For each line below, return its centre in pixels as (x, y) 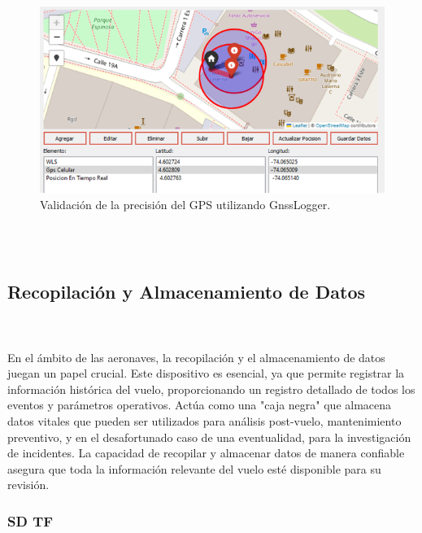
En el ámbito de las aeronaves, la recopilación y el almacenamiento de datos (196, 357)
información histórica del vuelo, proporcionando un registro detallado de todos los (211, 389)
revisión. (28, 485)
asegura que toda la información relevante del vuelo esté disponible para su (194, 468)
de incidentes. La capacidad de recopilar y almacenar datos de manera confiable (206, 453)
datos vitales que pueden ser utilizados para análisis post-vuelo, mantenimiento (204, 421)
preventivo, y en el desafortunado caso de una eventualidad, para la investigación (209, 437)
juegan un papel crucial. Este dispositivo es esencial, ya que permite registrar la (206, 373)
